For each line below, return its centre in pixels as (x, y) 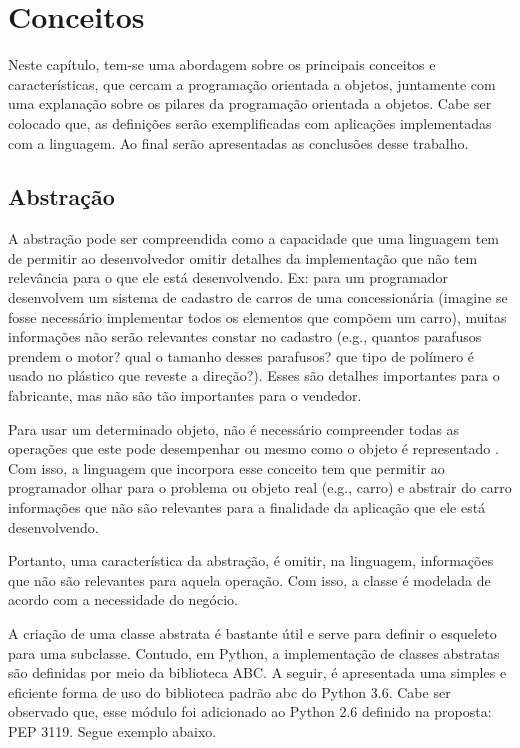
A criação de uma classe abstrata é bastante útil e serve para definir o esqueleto (252, 632)
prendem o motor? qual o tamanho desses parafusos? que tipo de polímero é (241, 355)
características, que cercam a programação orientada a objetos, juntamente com (252, 83)
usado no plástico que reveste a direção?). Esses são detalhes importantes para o (254, 375)
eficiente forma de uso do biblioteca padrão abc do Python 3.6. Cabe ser (229, 691)
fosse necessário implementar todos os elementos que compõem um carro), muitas (257, 316)
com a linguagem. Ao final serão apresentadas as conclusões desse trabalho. (238, 142)
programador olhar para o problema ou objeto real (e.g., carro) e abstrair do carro (260, 487)
